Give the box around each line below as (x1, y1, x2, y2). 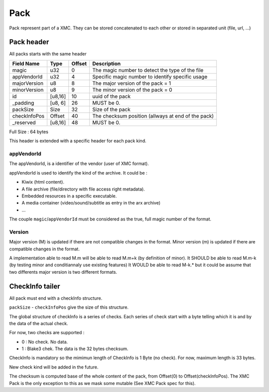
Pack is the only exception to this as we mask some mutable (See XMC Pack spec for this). (9, 380, 196, 386)
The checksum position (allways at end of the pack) (92, 112, 214, 119)
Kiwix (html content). (21, 179, 65, 185)
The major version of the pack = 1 (92, 80, 171, 87)
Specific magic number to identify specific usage (92, 73, 208, 80)
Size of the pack (92, 106, 131, 113)
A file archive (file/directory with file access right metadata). (21, 186, 145, 192)
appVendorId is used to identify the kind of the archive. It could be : (9, 170, 147, 176)
